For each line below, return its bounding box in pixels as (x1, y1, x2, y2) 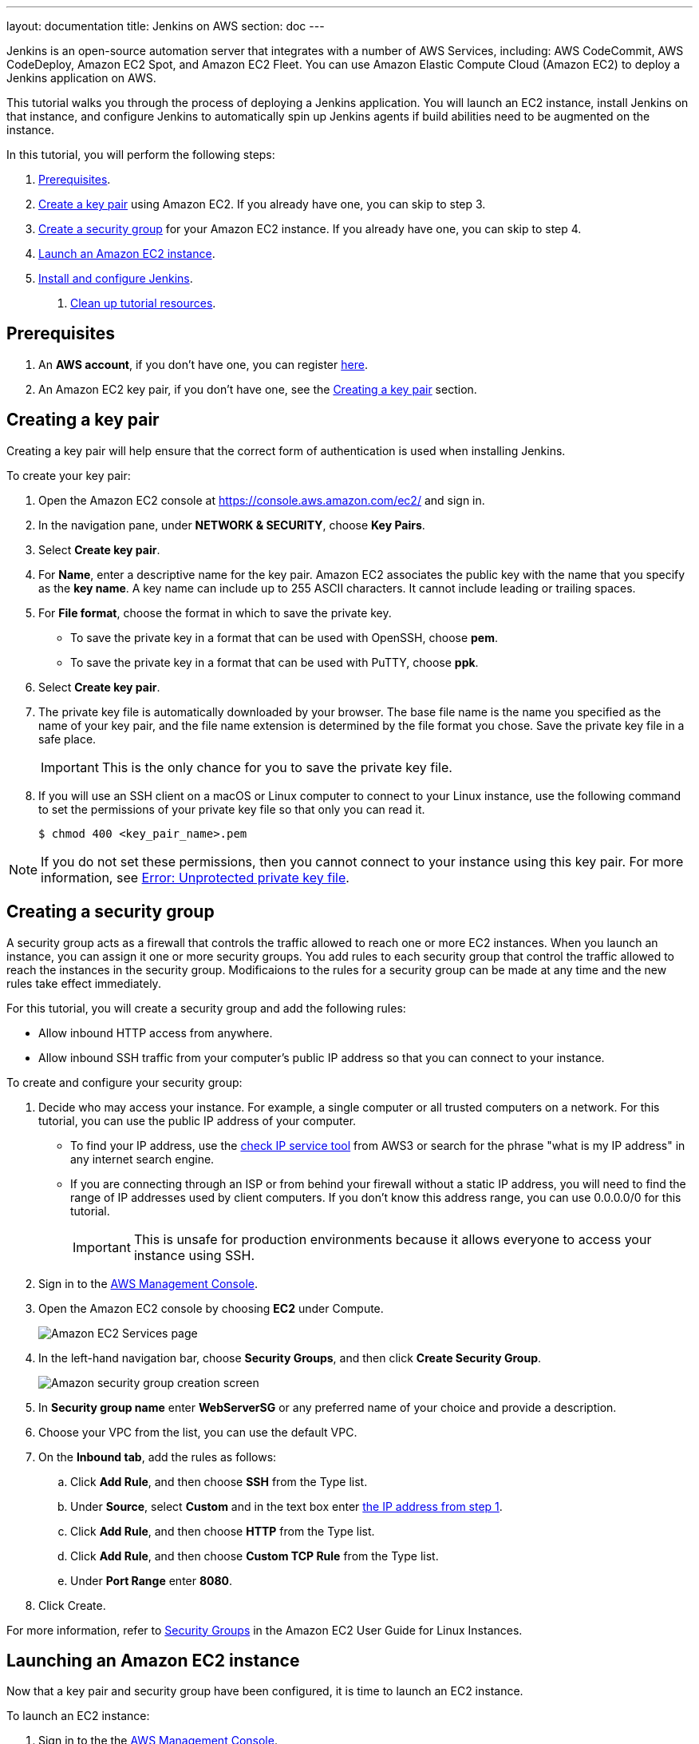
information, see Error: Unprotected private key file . (41, 869, 349, 886)
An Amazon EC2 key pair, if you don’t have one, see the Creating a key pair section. (38, 382, 477, 396)
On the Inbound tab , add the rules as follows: (38, 1449, 277, 1464)
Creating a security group (6, 902, 215, 922)
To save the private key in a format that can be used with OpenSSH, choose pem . (70, 630, 499, 644)
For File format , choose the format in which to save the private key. (38, 605, 392, 620)
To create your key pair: (6, 468, 131, 482)
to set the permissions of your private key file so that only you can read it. (38, 802, 425, 816)
